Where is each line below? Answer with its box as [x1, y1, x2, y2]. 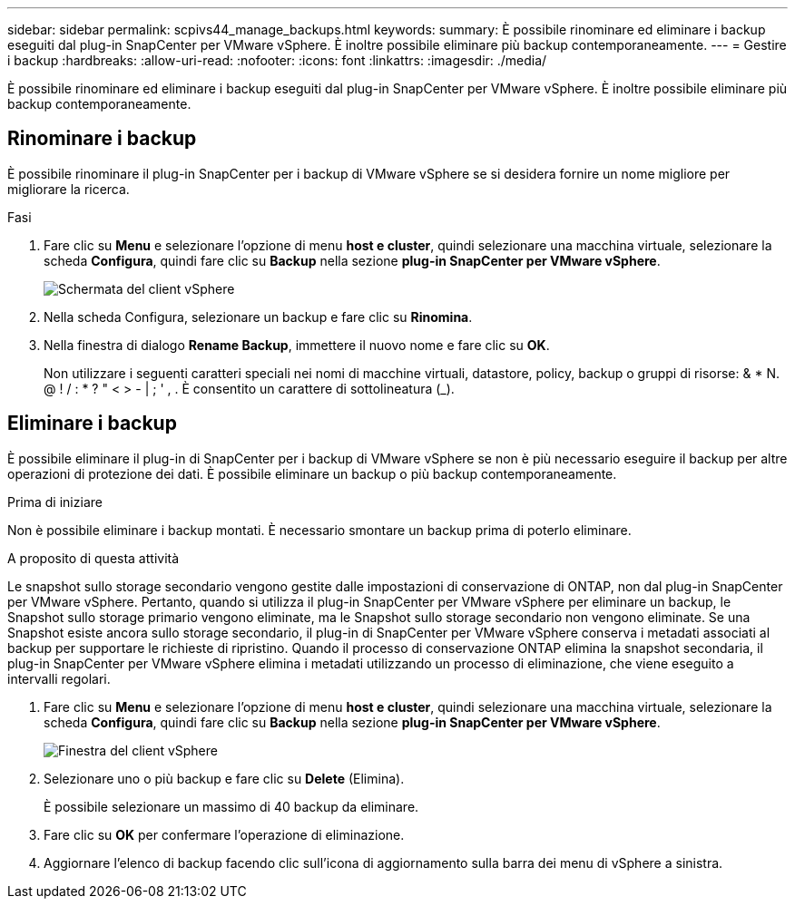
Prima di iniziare [7, 493, 103, 510]
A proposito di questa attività [7, 550, 180, 566]
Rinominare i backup [7, 127, 197, 151]
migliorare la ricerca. [7, 180, 130, 197]
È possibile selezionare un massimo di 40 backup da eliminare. [44, 798, 419, 814]
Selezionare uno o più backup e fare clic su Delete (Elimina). [44, 770, 405, 786]
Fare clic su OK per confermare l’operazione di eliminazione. [44, 826, 405, 843]
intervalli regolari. [7, 670, 111, 687]
